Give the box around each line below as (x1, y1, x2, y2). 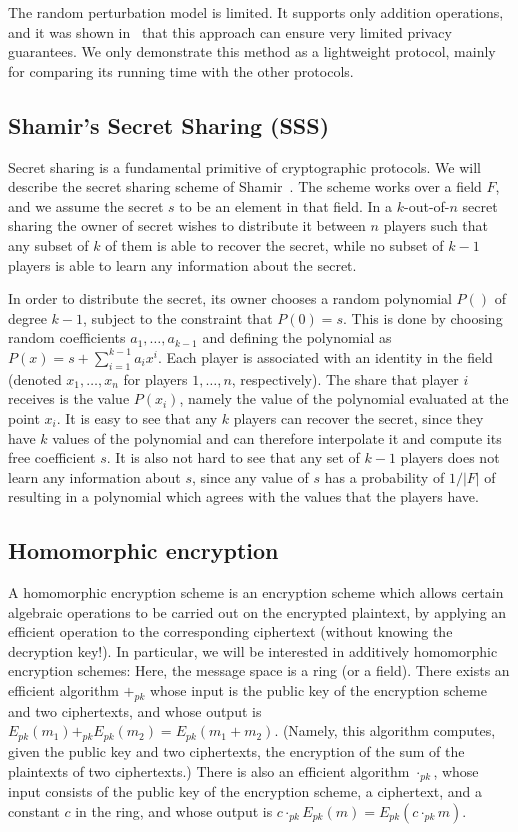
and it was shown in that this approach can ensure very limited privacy (8, 21, 452, 42)
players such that (383, 215, 489, 236)
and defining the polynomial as (202, 327, 392, 348)
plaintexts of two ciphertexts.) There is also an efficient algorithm (8, 760, 410, 781)
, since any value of (192, 466, 309, 487)
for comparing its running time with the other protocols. (8, 60, 354, 81)
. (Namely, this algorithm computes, (274, 720, 496, 741)
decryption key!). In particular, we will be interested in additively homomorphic (8, 640, 498, 661)
